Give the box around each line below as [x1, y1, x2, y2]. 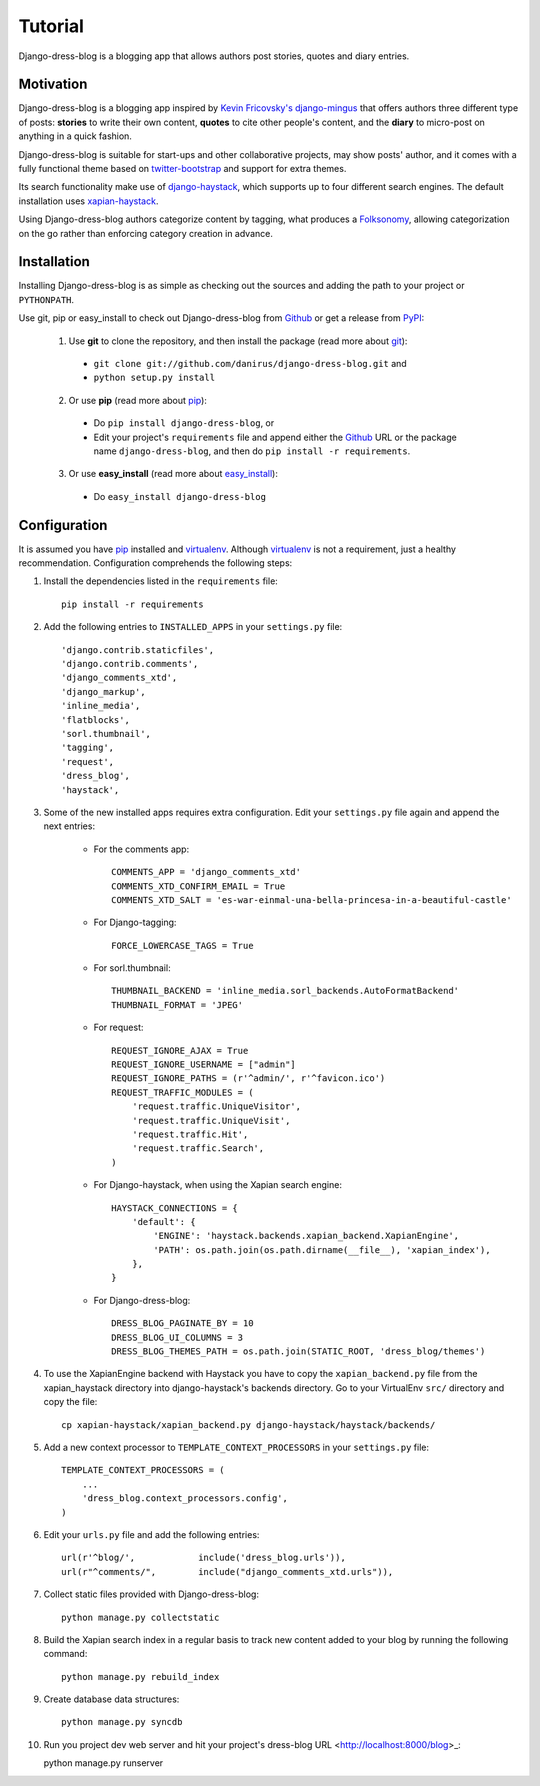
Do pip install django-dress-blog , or [93, 417, 275, 429]
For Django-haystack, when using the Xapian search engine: [93, 1179, 342, 1191]
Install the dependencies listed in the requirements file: [43, 575, 279, 587]
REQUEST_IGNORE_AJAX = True [111, 1045, 249, 1056]
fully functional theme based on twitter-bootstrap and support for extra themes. [18, 163, 347, 175]
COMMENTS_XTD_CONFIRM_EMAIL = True [111, 880, 286, 892]
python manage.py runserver [43, 1757, 164, 1769]
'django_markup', [61, 686, 146, 697]
